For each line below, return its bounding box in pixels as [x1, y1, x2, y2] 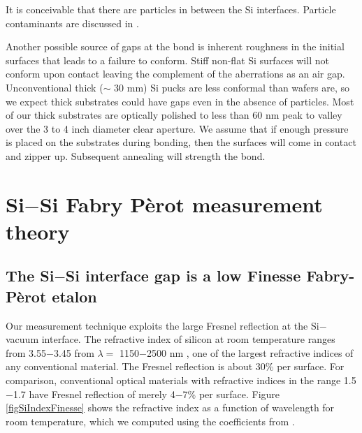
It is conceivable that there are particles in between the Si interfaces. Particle [6, 2, 336, 16]
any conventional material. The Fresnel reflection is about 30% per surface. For [6, 359, 345, 374]
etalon [52, 285, 97, 307]
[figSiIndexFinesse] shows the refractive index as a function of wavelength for [6, 400, 335, 415]
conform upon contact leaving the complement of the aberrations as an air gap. [6, 66, 345, 81]
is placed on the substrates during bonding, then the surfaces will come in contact [6, 135, 356, 149]
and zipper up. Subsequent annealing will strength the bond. [6, 148, 266, 163]
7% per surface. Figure [182, 386, 280, 401]
